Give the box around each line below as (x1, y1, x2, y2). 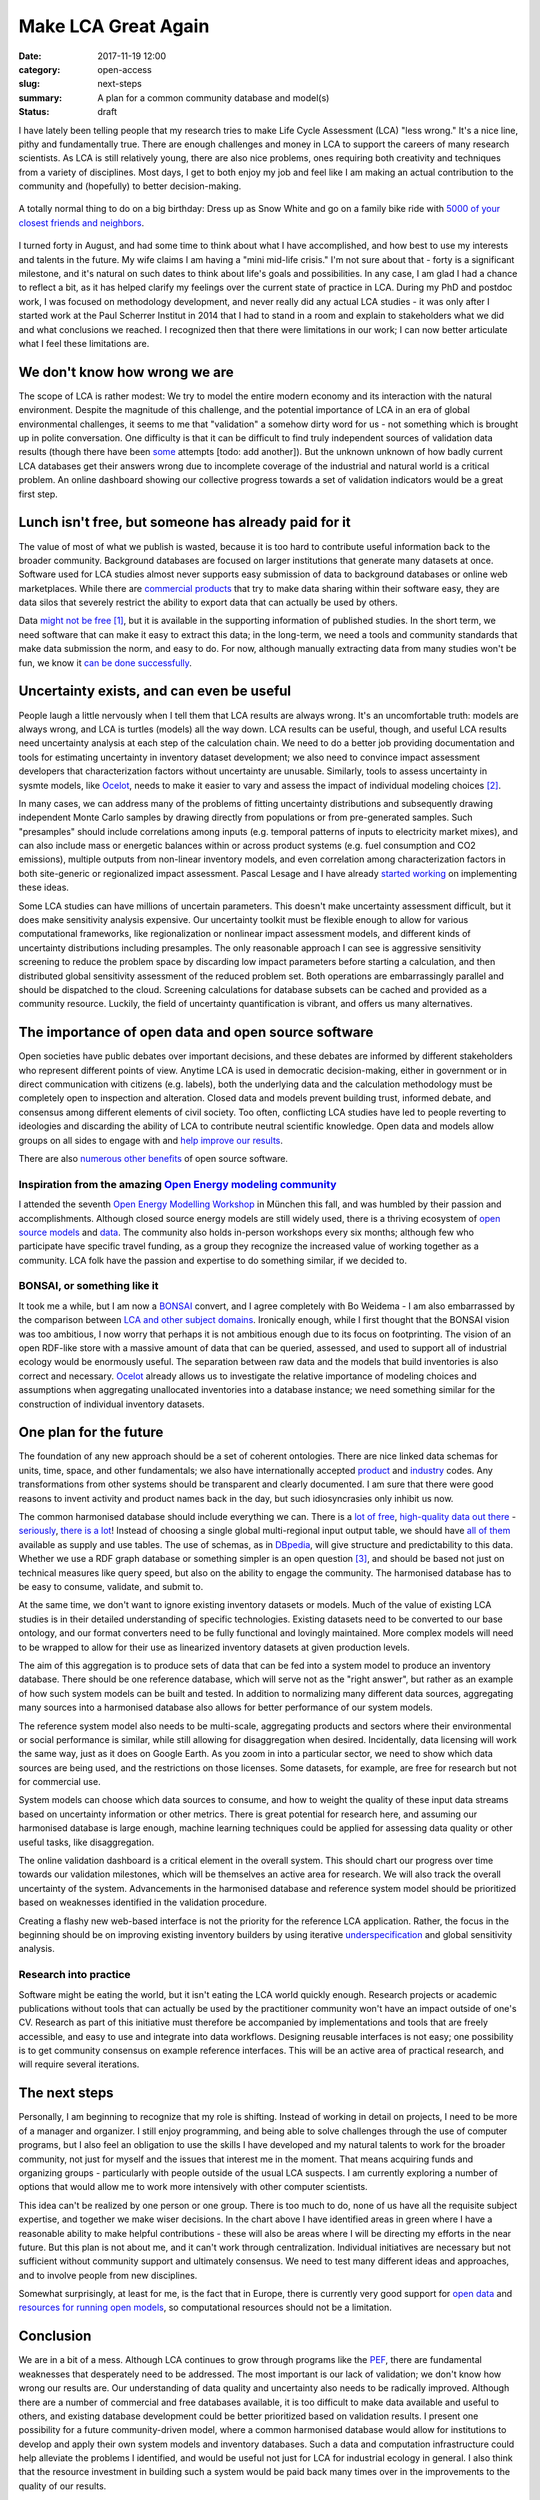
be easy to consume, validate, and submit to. (18, 1581, 204, 1592)
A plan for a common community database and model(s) (97, 91, 330, 104)
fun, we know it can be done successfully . (18, 656, 192, 669)
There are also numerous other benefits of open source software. (18, 1153, 289, 1164)
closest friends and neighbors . (18, 216, 145, 229)
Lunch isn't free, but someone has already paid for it (18, 514, 351, 531)
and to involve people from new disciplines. (18, 2269, 198, 2281)
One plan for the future (18, 1424, 164, 1441)
